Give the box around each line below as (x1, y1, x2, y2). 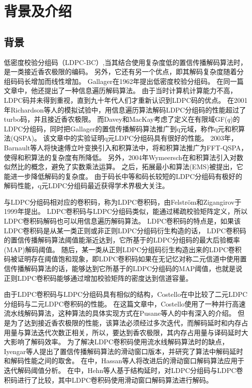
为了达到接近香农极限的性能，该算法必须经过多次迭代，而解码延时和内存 (10, 318, 241, 328)
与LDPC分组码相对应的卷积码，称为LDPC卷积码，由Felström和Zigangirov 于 (4, 196, 241, 207)
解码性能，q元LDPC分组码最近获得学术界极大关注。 (4, 180, 169, 191)
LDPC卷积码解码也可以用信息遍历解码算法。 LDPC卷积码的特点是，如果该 (4, 216, 241, 226)
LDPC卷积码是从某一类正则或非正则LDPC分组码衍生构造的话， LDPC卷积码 (4, 225, 246, 235)
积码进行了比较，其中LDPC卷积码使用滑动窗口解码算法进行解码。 (4, 374, 213, 385)
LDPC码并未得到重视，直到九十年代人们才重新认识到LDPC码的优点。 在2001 (4, 95, 248, 105)
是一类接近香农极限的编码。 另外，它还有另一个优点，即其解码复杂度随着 (4, 66, 237, 77)
